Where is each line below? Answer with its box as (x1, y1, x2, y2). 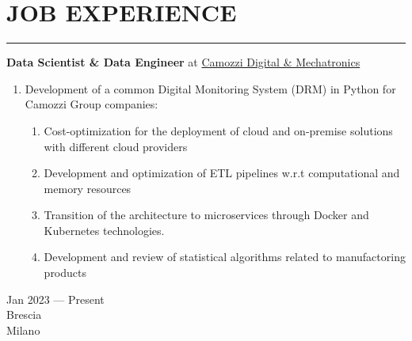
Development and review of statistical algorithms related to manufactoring (44, 248, 406, 265)
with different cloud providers (44, 138, 188, 154)
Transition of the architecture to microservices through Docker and (44, 206, 369, 223)
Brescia (6, 306, 42, 323)
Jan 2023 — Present (6, 290, 105, 307)
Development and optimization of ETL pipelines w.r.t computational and (44, 165, 400, 181)
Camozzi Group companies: (25, 96, 158, 112)
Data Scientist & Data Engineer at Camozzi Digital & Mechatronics (6, 54, 360, 70)
